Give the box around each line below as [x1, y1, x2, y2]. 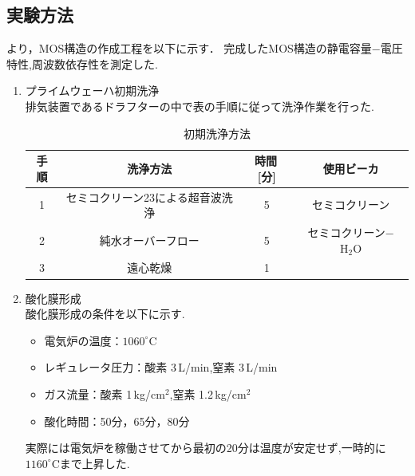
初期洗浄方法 [183, 124, 251, 141]
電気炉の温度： [44, 332, 123, 348]
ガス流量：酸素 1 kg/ [44, 385, 151, 402]
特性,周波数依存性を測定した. [6, 55, 158, 72]
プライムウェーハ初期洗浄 [25, 82, 160, 99]
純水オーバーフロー [99, 231, 200, 248]
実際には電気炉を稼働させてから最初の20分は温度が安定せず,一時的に [25, 439, 386, 456]
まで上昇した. [59, 454, 130, 471]
